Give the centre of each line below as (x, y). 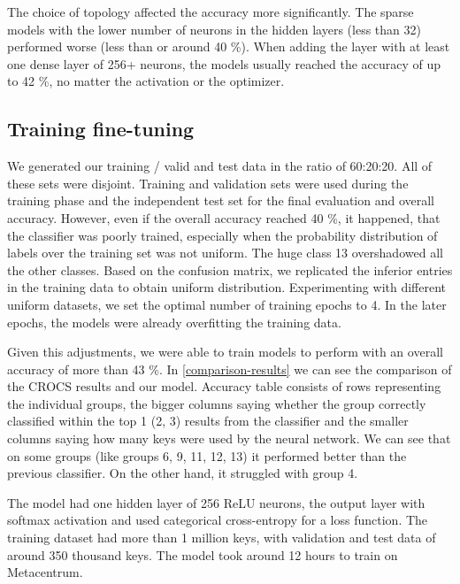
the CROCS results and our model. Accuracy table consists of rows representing (224, 386)
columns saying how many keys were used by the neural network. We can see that (229, 438)
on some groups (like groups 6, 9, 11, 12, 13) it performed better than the (207, 455)
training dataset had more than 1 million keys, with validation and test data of (222, 538)
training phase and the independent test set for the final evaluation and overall (221, 200)
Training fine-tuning (101, 129)
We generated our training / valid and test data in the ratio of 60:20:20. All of (220, 166)
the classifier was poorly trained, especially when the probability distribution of (222, 235)
